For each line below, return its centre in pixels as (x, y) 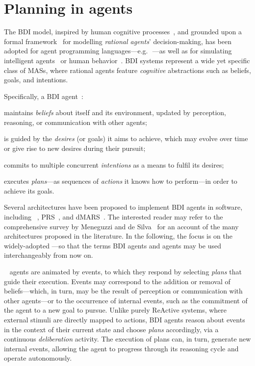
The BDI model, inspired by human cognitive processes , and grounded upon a (123, 32)
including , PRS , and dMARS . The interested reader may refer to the (114, 217)
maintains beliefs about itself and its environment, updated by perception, (115, 112)
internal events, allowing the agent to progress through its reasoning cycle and (121, 348)
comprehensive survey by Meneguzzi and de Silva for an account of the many (121, 226)
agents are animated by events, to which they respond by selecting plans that (126, 271)
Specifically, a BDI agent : (44, 96)
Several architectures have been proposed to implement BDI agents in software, (123, 207)
